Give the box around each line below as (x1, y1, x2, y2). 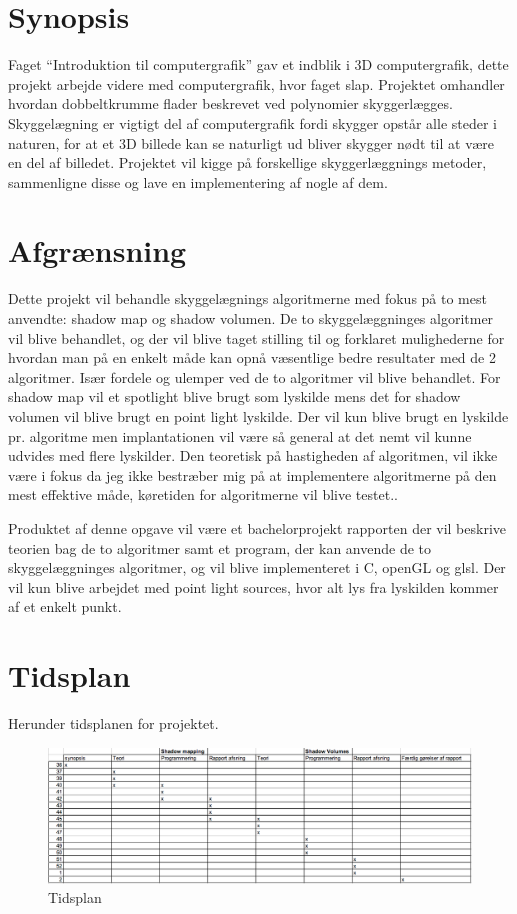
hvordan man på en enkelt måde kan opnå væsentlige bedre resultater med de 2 (8, 347, 496, 368)
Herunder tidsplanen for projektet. (8, 713, 219, 734)
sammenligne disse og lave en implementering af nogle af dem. (8, 171, 388, 192)
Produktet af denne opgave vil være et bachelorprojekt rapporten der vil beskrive (8, 517, 507, 538)
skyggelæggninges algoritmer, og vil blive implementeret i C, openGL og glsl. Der (8, 557, 506, 578)
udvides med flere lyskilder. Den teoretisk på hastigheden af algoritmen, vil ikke (8, 445, 498, 466)
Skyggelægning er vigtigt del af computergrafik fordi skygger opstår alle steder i (8, 112, 497, 133)
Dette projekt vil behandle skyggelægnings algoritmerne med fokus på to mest (8, 288, 487, 309)
